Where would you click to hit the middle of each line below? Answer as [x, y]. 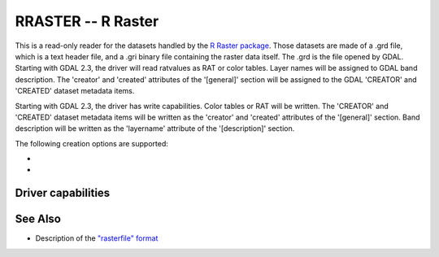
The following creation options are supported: [91, 143]
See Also [38, 219]
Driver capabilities [63, 193]
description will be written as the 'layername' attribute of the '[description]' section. [155, 128]
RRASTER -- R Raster [87, 21]
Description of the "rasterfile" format [97, 238]
